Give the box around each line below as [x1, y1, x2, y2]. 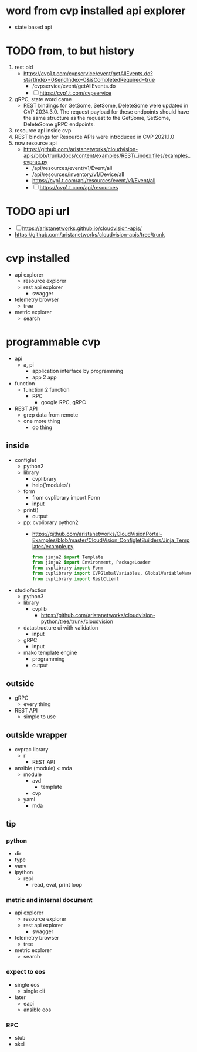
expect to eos [6, 968, 46, 976]
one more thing [23, 417, 60, 424]
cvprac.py [23, 158, 48, 165]
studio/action [14, 587, 47, 594]
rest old [14, 64, 33, 71]
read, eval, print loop [32, 881, 82, 888]
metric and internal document [6, 896, 93, 904]
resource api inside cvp [14, 126, 72, 134]
